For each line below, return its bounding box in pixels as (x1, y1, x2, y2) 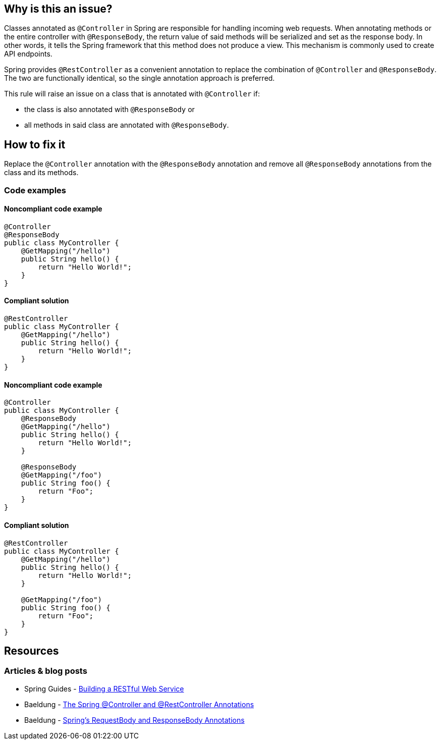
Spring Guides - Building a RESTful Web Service (24, 684, 184, 693)
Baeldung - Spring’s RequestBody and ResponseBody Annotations (24, 715, 245, 724)
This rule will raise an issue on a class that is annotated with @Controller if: (4, 89, 260, 98)
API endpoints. (4, 49, 52, 59)
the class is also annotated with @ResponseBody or (24, 105, 195, 114)
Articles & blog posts (4, 666, 87, 676)
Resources (4, 644, 59, 657)
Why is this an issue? (4, 3, 113, 15)
